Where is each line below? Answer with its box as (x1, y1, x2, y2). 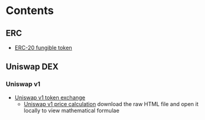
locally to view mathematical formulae (23, 107, 120, 114)
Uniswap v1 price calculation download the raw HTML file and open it (23, 100, 199, 107)
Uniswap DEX (6, 62, 59, 72)
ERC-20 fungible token (14, 44, 73, 51)
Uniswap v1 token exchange (14, 94, 86, 101)
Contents (6, 4, 54, 18)
